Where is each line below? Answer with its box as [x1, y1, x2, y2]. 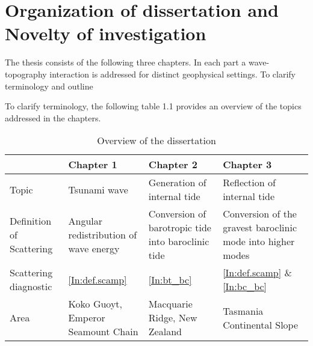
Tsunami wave [68, 182, 128, 196]
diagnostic [10, 279, 52, 294]
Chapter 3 [223, 157, 272, 172]
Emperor [68, 311, 105, 325]
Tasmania [223, 303, 264, 318]
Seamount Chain [68, 324, 138, 339]
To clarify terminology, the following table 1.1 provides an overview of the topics [5, 100, 302, 112]
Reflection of [223, 175, 276, 190]
